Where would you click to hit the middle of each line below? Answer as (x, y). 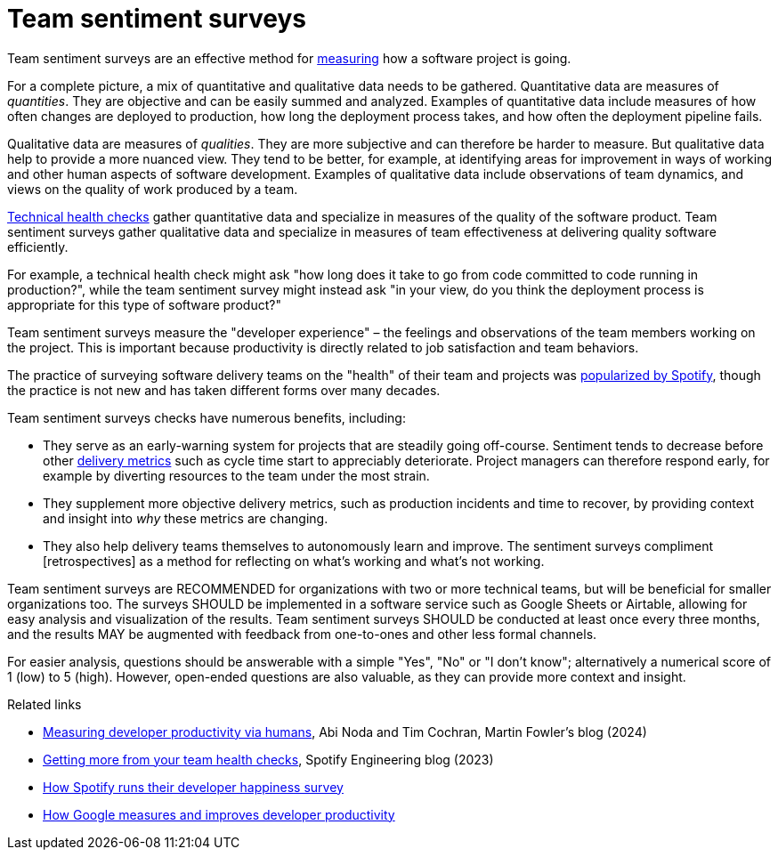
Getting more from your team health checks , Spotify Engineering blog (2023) (268, 759)
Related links (45, 704)
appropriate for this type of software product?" (144, 304)
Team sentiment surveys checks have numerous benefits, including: (207, 417)
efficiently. (38, 247)
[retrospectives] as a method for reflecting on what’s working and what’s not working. (294, 561)
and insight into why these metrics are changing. (186, 518)
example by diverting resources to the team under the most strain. (236, 475)
